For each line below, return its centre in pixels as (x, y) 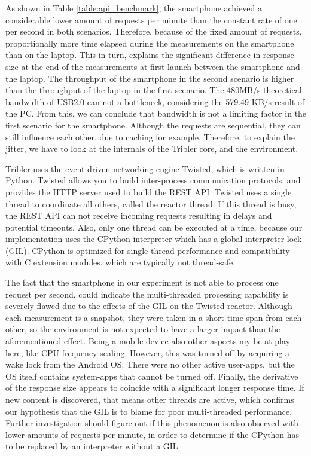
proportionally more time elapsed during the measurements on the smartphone (150, 43)
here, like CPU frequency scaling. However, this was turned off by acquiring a (148, 352)
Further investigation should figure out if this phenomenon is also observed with (152, 423)
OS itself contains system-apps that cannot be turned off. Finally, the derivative (152, 376)
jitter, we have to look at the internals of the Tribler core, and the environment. (152, 149)
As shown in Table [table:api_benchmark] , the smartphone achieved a (134, 8)
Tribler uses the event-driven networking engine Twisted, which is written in (145, 168)
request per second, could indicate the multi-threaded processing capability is (147, 294)
